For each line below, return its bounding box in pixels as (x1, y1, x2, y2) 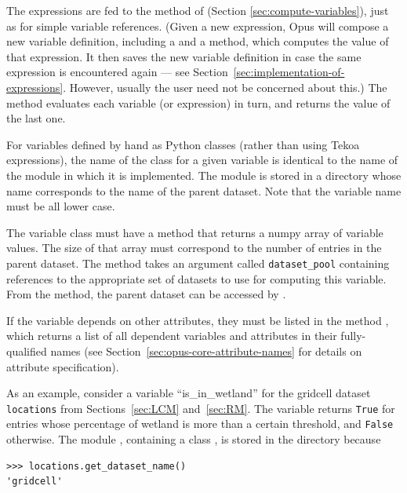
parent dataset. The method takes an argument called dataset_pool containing (6, 254, 390, 271)
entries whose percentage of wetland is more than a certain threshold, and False (6, 415, 394, 432)
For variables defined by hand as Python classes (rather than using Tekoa (6, 136, 360, 152)
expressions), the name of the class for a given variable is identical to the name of (6, 152, 398, 168)
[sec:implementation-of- (233, 64, 345, 80)
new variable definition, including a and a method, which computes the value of (6, 33, 389, 49)
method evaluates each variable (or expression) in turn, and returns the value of (6, 94, 391, 111)
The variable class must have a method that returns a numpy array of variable (6, 224, 383, 240)
